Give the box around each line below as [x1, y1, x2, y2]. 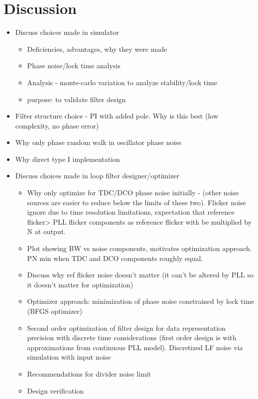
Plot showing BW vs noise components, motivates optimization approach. [27, 243, 252, 254]
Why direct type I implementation [15, 153, 120, 164]
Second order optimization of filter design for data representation [27, 322, 226, 333]
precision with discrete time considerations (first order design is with [27, 332, 237, 343]
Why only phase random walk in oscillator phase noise [15, 137, 182, 147]
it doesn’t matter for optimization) [27, 279, 133, 289]
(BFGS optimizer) [27, 306, 83, 316]
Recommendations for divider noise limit [27, 368, 151, 379]
